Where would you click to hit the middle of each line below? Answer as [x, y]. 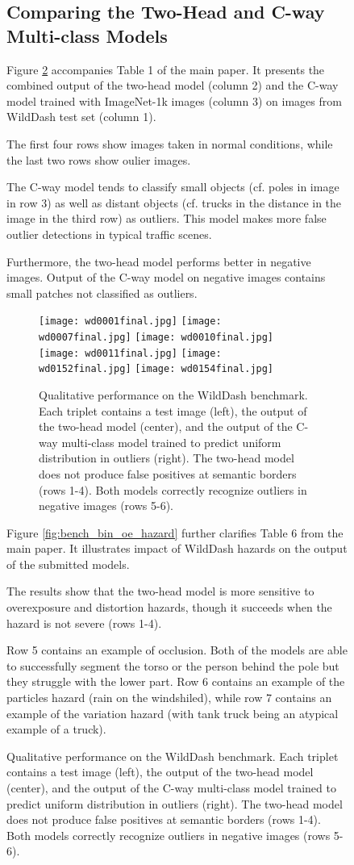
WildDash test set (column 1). [81, 117]
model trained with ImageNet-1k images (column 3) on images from [174, 100]
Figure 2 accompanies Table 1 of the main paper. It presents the [166, 69]
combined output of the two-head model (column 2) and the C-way [173, 85]
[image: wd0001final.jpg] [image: [130, 322]
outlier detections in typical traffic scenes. [109, 234]
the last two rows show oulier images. [99, 159]
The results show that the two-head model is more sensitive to [160, 591]
